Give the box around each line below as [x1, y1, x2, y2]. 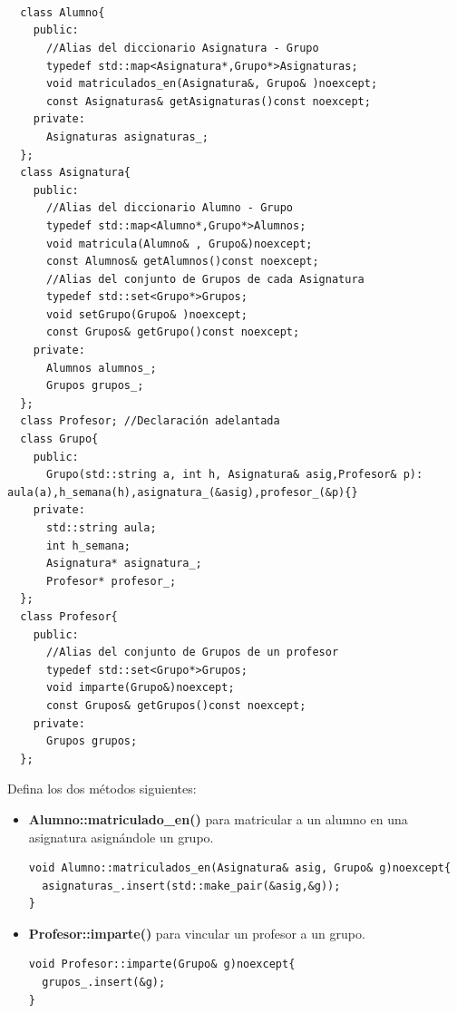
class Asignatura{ [20, 166, 131, 180]
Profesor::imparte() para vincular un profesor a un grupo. [28, 923, 365, 942]
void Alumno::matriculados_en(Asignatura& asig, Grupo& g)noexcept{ [28, 862, 452, 875]
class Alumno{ [20, 5, 105, 19]
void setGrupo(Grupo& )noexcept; [45, 307, 248, 321]
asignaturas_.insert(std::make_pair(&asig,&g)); [42, 879, 341, 892]
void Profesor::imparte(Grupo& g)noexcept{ [28, 958, 296, 971]
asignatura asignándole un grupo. [28, 827, 214, 846]
